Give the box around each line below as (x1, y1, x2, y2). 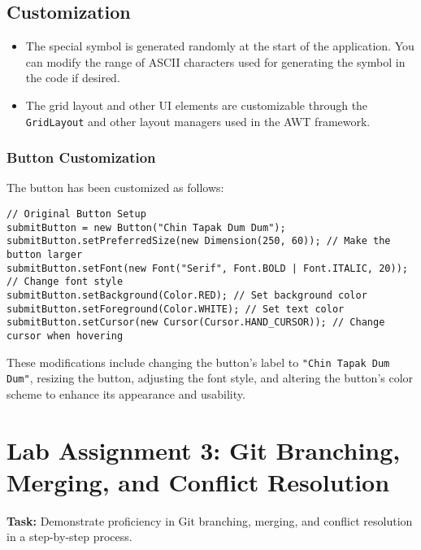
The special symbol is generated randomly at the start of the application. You (25, 37, 414, 55)
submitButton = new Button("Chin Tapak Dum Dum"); (7, 221, 286, 234)
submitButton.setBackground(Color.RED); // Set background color (7, 289, 367, 301)
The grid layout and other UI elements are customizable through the (25, 96, 368, 113)
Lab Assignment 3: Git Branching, (7, 433, 401, 466)
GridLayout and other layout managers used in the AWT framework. (25, 112, 371, 129)
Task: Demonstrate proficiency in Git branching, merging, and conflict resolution (7, 512, 413, 529)
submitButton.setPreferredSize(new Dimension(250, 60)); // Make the (7, 235, 391, 247)
